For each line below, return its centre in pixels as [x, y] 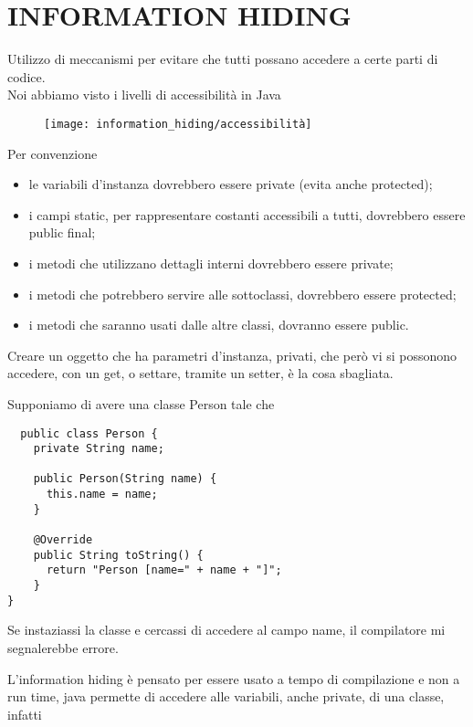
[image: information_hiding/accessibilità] [178, 124]
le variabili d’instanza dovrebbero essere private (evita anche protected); [231, 184]
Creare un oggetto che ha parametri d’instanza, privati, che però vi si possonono [232, 355]
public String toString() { [118, 555]
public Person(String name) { [125, 479]
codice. [26, 76]
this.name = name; [102, 495]
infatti [25, 714]
